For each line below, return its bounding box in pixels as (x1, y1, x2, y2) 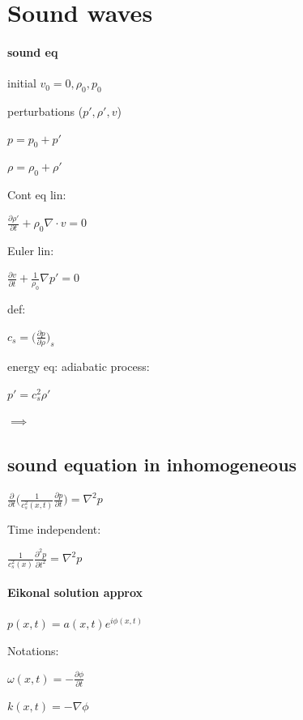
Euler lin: (7, 241, 54, 258)
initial (7, 75, 36, 92)
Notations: (7, 642, 59, 659)
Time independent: (7, 520, 101, 537)
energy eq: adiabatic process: (7, 358, 150, 375)
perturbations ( (7, 102, 83, 119)
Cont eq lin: (7, 186, 66, 203)
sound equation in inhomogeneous (7, 452, 297, 477)
